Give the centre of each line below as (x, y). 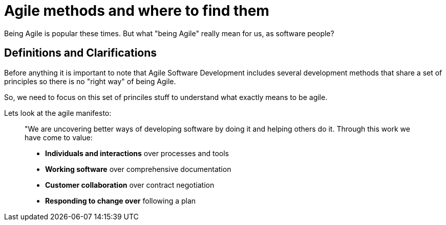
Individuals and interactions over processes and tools (137, 153)
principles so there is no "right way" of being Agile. (90, 81)
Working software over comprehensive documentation (138, 169)
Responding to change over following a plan (121, 201)
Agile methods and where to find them (137, 11)
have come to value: (59, 137)
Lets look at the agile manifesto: (58, 113)
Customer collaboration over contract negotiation (130, 185)
